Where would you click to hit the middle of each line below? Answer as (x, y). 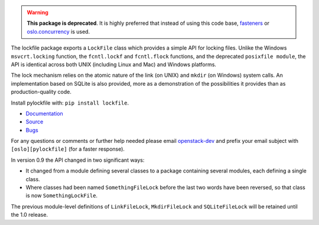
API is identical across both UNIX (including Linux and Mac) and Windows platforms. (114, 64)
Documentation (44, 113)
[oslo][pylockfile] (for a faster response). (68, 149)
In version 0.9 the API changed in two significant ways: (78, 160)
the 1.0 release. (30, 215)
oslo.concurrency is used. (58, 31)
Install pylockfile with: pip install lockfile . (70, 103)
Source (35, 122)
